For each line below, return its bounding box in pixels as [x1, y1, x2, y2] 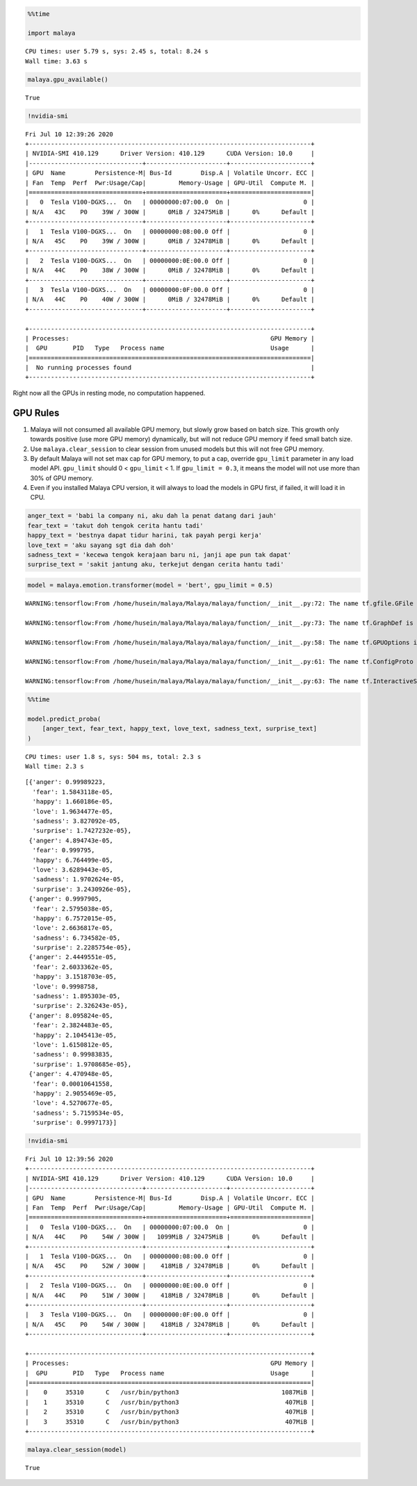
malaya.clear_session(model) [27, 1446, 127, 1453]
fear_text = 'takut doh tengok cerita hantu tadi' [27, 521, 204, 530]
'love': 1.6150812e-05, [32, 1040, 114, 1049]
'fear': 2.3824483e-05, [32, 1022, 114, 1029]
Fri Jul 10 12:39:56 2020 [25, 1155, 114, 1164]
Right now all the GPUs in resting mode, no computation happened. [13, 389, 206, 397]
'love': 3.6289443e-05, [32, 865, 114, 874]
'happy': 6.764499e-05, [32, 856, 114, 864]
